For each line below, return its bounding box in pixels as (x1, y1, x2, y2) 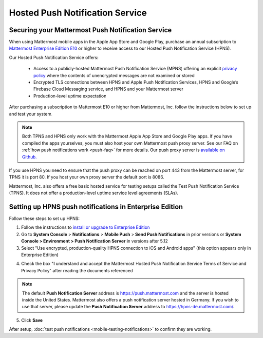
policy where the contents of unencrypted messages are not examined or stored (33, 72, 195, 78)
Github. (22, 154, 37, 159)
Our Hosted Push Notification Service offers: (9, 54, 99, 60)
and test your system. (9, 111, 53, 117)
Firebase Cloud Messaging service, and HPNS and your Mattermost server (33, 86, 184, 92)
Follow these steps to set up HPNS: (9, 216, 80, 221)
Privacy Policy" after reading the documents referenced (21, 267, 133, 273)
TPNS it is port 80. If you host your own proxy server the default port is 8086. (9, 174, 165, 180)
